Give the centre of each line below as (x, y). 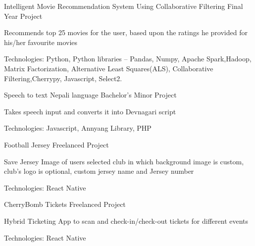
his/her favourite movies (41, 42)
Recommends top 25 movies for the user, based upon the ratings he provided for (126, 32)
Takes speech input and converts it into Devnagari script (90, 111)
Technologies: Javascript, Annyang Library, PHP (78, 128)
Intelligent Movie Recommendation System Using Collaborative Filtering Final (124, 6)
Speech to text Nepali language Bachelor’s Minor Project (90, 95)
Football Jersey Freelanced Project (56, 144)
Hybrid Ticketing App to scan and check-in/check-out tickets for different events (126, 221)
